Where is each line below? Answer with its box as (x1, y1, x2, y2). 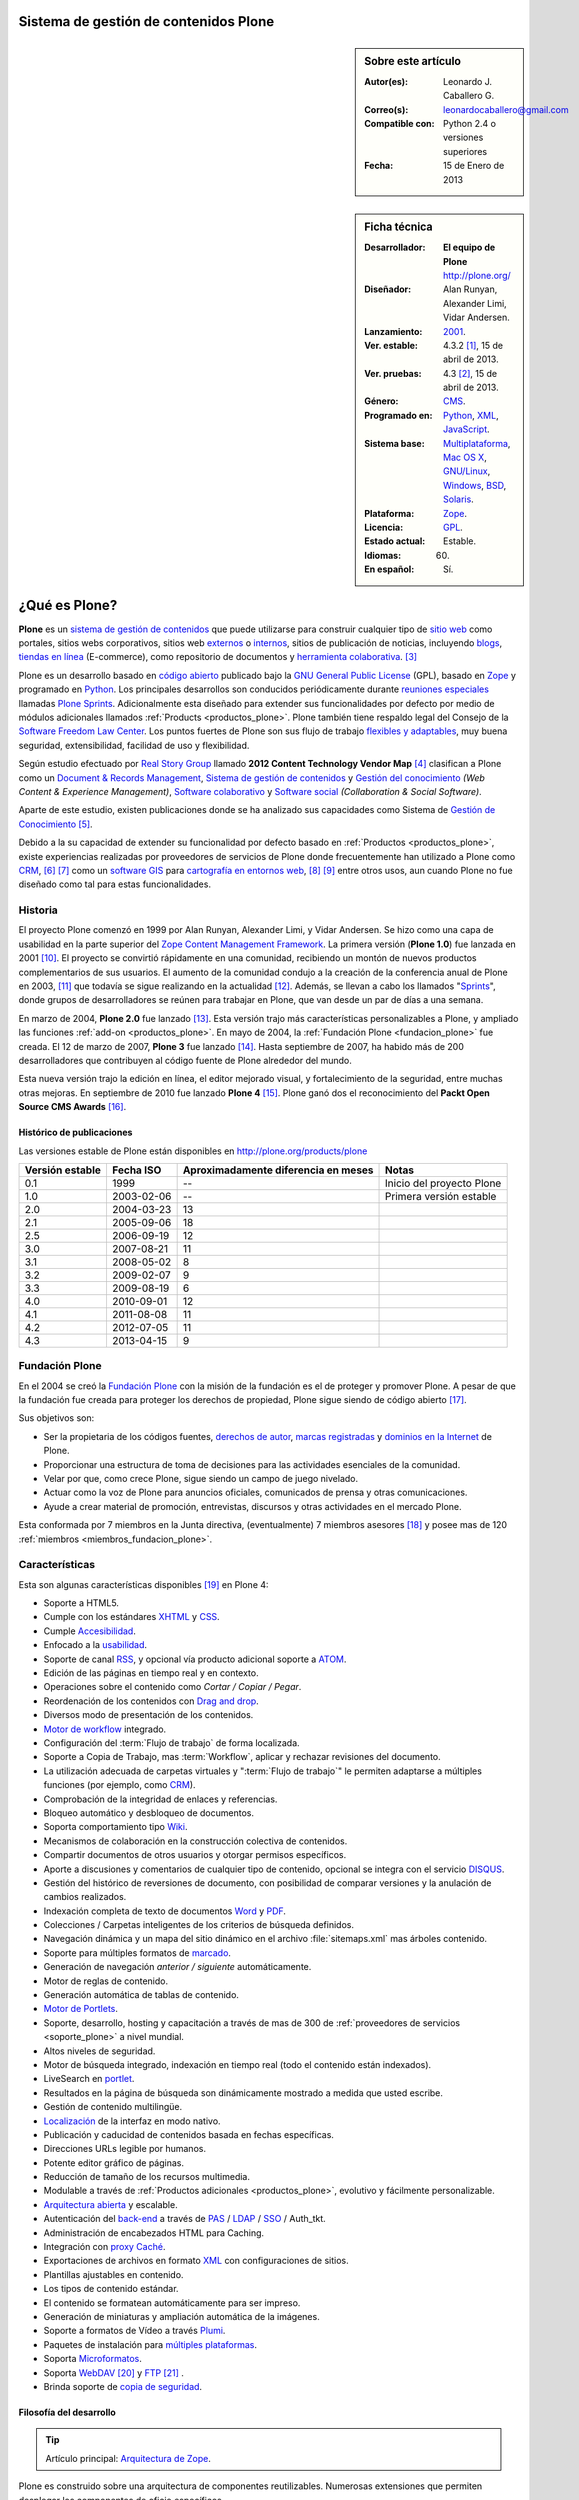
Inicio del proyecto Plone (385, 1176, 502, 1190)
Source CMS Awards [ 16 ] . (18, 1101, 127, 1113)
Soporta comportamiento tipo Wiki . (43, 1821, 188, 1833)
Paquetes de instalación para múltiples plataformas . (43, 2338, 257, 2350)
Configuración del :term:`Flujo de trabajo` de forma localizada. (43, 1736, 300, 1749)
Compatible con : (364, 117, 435, 129)
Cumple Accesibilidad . (43, 1625, 137, 1637)
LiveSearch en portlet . (43, 2073, 135, 2085)
